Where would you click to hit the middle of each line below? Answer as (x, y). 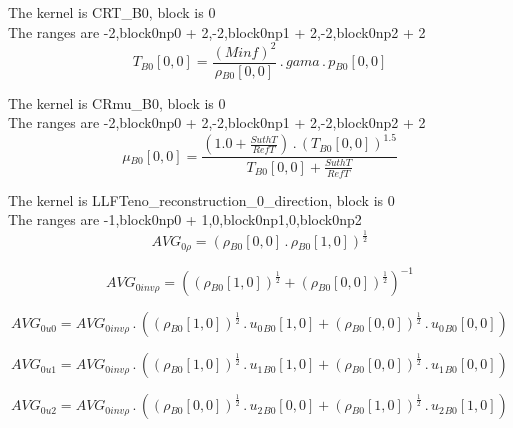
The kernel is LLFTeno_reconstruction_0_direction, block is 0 (201, 199)
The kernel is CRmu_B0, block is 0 (117, 102)
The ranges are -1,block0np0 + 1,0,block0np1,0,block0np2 (185, 219)
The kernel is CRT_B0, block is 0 (112, 12)
